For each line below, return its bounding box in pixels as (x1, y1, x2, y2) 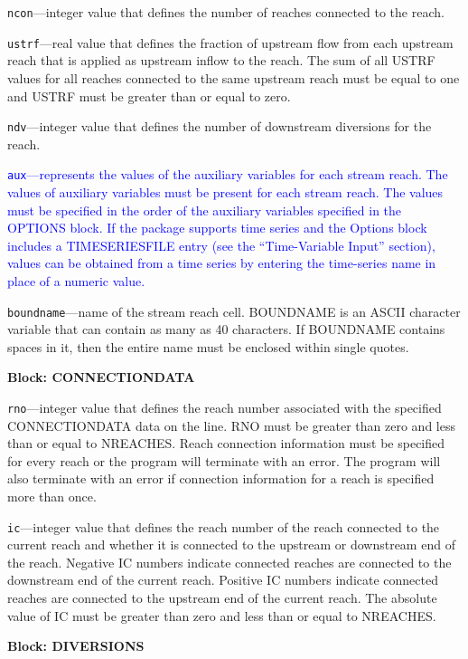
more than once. (7, 487, 97, 506)
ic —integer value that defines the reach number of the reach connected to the (7, 517, 440, 536)
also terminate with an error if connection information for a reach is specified (7, 469, 435, 488)
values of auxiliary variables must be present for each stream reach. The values (7, 183, 444, 201)
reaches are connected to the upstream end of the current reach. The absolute (7, 588, 437, 607)
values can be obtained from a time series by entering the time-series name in (7, 253, 436, 272)
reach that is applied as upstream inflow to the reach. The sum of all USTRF (7, 51, 435, 70)
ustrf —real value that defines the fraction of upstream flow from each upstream (7, 33, 454, 52)
